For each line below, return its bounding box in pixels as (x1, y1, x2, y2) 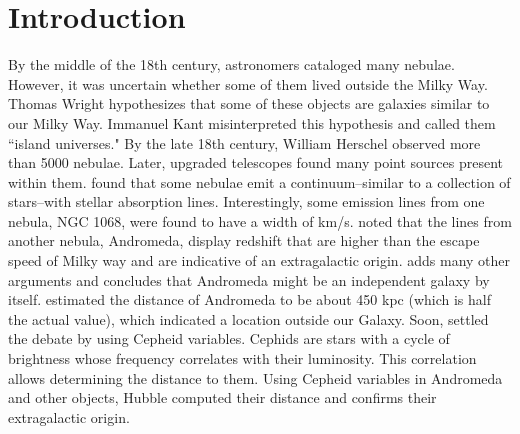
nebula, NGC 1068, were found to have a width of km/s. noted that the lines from (8, 210, 512, 231)
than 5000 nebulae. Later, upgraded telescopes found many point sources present (8, 152, 504, 173)
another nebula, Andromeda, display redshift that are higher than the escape (8, 230, 480, 251)
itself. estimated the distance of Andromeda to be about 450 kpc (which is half (8, 289, 491, 310)
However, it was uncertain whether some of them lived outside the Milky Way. (8, 73, 488, 94)
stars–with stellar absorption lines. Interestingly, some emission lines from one (8, 191, 485, 212)
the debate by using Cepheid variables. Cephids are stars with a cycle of (8, 328, 450, 349)
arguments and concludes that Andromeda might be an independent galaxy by (8, 269, 490, 290)
